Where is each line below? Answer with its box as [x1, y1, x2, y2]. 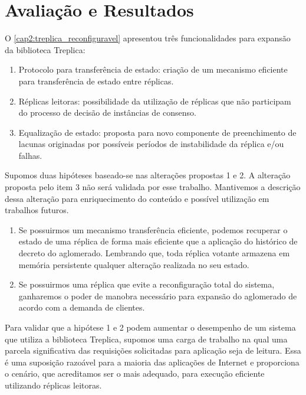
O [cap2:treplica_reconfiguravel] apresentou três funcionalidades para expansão [5, 32, 291, 44]
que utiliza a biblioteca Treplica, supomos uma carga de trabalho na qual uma [5, 332, 288, 345]
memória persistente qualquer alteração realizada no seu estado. [18, 258, 249, 270]
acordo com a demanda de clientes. [18, 301, 145, 314]
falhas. [18, 149, 42, 161]
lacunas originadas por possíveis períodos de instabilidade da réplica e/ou [18, 138, 284, 150]
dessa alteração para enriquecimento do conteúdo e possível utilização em [5, 192, 269, 204]
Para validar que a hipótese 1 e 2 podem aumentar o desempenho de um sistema [5, 321, 296, 333]
